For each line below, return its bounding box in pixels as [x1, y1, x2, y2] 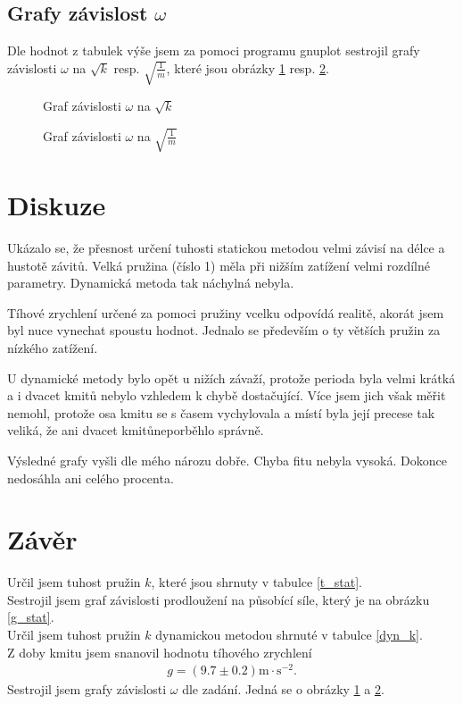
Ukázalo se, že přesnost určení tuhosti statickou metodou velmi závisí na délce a [7, 239, 445, 257]
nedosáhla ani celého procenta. [7, 468, 174, 487]
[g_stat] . [7, 608, 54, 626]
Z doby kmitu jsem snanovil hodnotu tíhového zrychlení [7, 642, 312, 661]
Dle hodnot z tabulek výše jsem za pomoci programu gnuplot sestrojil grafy [7, 41, 420, 60]
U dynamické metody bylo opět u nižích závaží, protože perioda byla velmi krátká [7, 368, 456, 387]
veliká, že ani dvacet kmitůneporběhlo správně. [7, 421, 264, 440]
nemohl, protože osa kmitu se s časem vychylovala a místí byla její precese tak [7, 403, 435, 422]
